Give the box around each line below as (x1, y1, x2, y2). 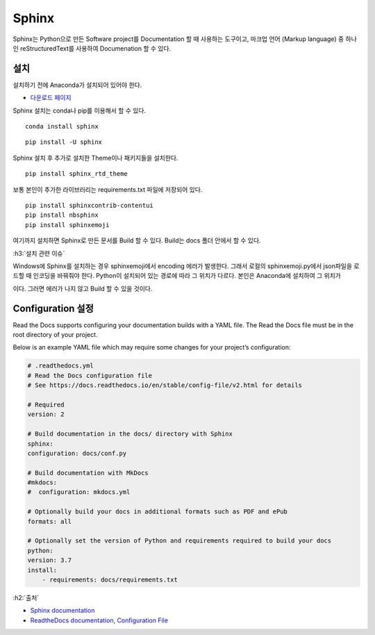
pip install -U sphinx (25, 138, 103, 146)
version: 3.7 (27, 556, 72, 564)
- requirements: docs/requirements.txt (42, 575, 178, 584)
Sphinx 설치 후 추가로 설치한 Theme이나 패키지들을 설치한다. (12, 154, 178, 162)
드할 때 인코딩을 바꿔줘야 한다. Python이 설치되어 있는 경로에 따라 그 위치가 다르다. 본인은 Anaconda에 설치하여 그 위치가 (12, 272, 342, 280)
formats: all (27, 518, 72, 525)
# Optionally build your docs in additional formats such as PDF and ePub (27, 508, 288, 516)
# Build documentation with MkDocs (27, 469, 149, 477)
